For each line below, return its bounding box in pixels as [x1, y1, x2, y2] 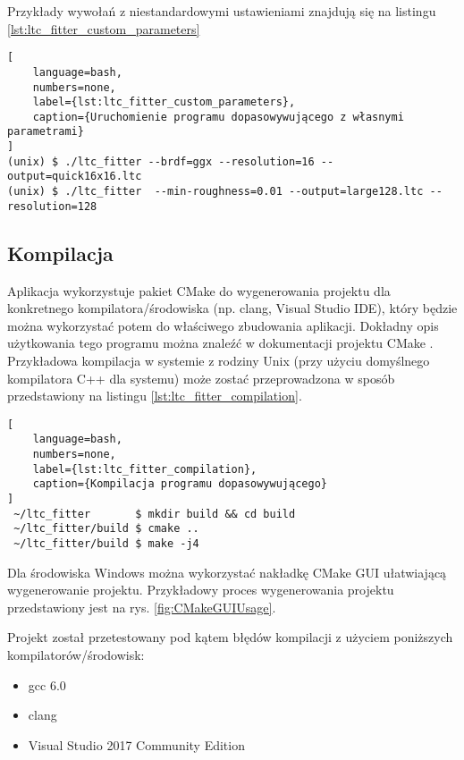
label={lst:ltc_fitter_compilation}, [32, 462, 257, 476]
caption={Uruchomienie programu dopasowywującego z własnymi [32, 110, 404, 123]
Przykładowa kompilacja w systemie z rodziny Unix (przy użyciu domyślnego [7, 350, 430, 369]
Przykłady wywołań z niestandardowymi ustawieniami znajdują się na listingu [7, 2, 436, 20]
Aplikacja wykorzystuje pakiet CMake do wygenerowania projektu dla [7, 281, 391, 300]
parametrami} [7, 125, 84, 139]
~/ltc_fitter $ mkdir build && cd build [13, 507, 296, 520]
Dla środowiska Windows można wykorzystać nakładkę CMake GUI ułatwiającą [7, 562, 447, 581]
